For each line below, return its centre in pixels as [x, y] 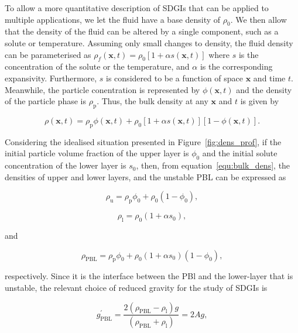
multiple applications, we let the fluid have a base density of [113, 19]
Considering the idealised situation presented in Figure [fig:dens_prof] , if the [143, 141]
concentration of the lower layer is [66, 165]
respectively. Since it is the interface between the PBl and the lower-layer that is [149, 276]
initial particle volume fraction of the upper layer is [97, 153]
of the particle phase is [46, 101]
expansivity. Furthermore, [51, 78]
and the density [264, 89]
